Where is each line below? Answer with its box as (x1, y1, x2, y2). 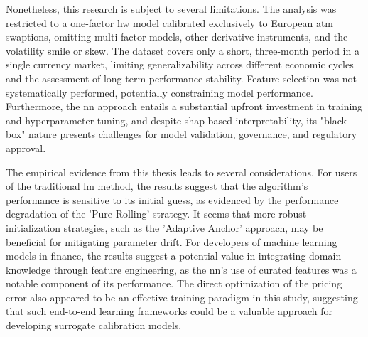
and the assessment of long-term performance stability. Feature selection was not (6, 70, 357, 85)
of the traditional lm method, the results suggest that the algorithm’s (6, 178, 308, 193)
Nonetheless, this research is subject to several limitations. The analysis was (6, 1, 337, 16)
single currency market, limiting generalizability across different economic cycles (6, 57, 354, 72)
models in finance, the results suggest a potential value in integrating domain (6, 248, 342, 263)
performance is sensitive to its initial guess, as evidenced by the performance (6, 192, 339, 207)
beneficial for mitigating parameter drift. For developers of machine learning (6, 234, 337, 249)
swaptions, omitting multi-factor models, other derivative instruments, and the (6, 29, 348, 44)
